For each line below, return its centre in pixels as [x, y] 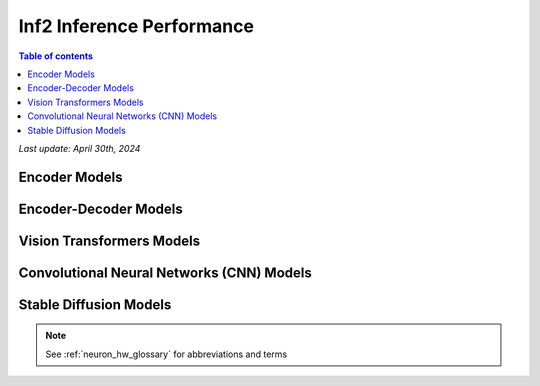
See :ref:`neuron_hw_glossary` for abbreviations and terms [166, 354]
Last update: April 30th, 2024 [79, 148]
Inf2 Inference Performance [136, 26]
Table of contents [56, 56]
